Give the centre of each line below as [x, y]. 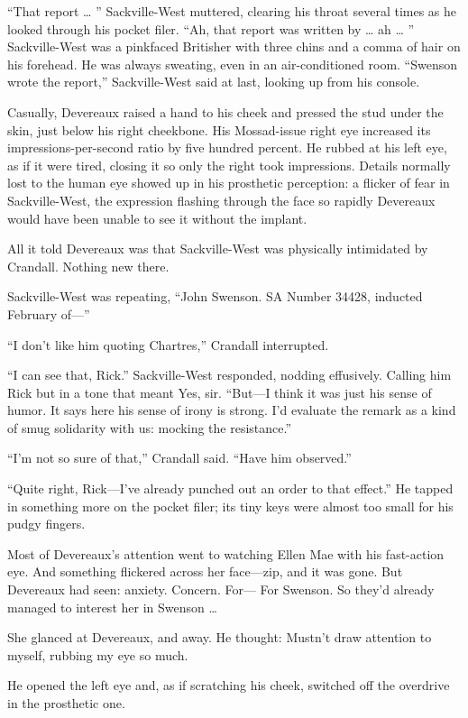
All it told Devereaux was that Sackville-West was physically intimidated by [218, 249]
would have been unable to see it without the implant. [157, 218]
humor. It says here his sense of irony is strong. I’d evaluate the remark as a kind [232, 410]
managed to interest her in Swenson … [112, 607]
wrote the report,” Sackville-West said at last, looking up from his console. [214, 82]
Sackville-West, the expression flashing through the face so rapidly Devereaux [221, 200]
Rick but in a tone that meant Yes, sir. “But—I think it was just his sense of [220, 392]
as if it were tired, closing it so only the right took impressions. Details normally [229, 165]
